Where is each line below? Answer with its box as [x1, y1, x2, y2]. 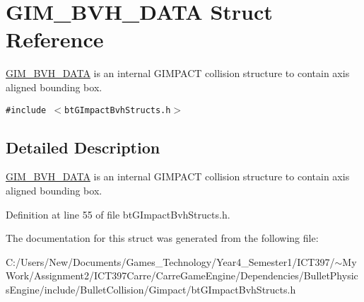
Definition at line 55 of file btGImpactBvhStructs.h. [6, 207, 230, 221]
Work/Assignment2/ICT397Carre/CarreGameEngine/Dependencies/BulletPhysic [6, 268, 358, 283]
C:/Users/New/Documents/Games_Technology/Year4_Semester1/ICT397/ [6, 254, 335, 269]
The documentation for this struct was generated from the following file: [6, 231, 319, 245]
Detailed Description [6, 136, 160, 158]
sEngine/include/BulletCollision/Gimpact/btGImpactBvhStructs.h [6, 281, 296, 296]
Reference [6, 25, 104, 54]
